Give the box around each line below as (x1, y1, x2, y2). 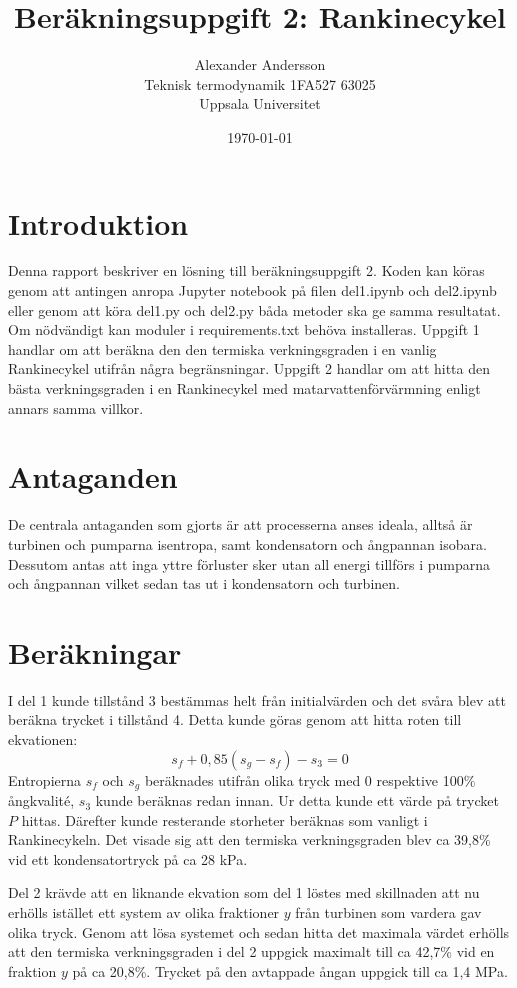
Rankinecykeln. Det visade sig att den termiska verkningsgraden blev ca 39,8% (8, 829, 491, 850)
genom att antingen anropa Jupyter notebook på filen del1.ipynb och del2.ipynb (8, 280, 497, 301)
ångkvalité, (8, 790, 75, 811)
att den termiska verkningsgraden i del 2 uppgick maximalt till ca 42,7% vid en (8, 941, 495, 962)
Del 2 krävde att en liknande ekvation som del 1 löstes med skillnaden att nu (8, 882, 480, 903)
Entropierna (8, 769, 82, 790)
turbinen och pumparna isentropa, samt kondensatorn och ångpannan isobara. (8, 533, 487, 554)
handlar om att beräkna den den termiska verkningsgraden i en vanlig (8, 338, 437, 359)
